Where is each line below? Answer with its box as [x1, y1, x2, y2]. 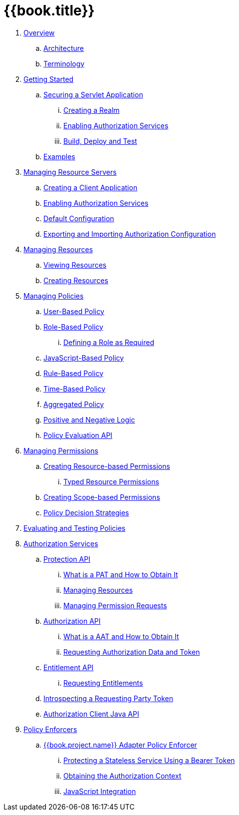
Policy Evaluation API [43, 430, 113, 439]
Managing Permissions [23, 446, 98, 455]
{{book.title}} [3, 2, 95, 19]
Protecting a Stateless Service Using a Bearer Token [63, 756, 235, 765]
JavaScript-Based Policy [43, 353, 124, 362]
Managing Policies [23, 291, 84, 300]
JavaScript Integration [63, 787, 136, 796]
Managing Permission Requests [63, 601, 167, 610]
